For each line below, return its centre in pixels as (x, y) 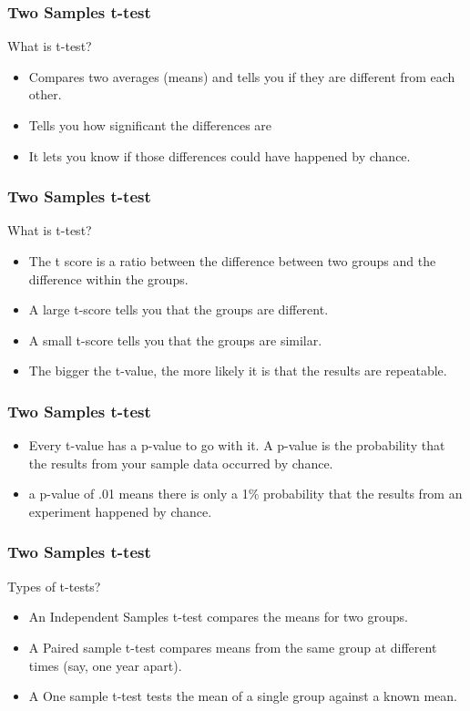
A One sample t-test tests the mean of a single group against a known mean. (243, 696)
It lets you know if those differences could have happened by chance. (220, 155)
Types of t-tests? (54, 586)
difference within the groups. (108, 278)
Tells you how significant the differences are (150, 125)
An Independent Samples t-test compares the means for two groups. (218, 617)
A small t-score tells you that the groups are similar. (175, 340)
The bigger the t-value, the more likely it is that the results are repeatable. (238, 371)
